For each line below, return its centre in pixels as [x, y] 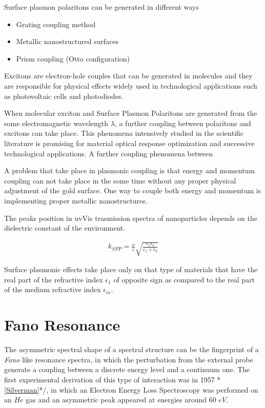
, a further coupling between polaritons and [183, 123]
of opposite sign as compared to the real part [184, 279]
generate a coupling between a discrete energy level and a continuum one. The [127, 369]
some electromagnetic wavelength [56, 123]
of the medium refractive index [53, 289]
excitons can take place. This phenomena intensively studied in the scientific [124, 133]
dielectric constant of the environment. [65, 228]
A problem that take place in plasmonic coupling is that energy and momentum [130, 170]
